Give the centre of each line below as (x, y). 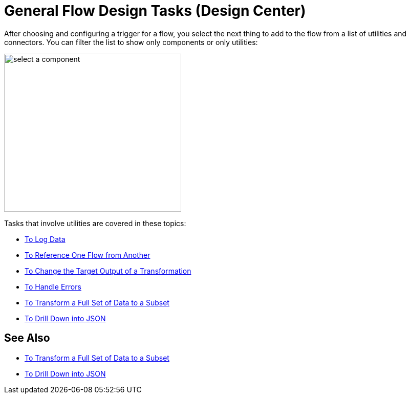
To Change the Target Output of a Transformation (108, 271)
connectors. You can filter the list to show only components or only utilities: (131, 42)
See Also (27, 338)
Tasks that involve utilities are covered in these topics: (95, 223)
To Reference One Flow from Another (88, 255)
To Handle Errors (53, 286)
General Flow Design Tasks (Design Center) (155, 11)
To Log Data (45, 239)
